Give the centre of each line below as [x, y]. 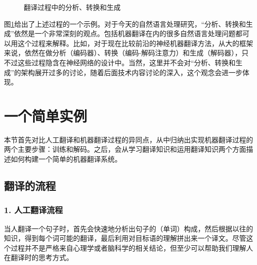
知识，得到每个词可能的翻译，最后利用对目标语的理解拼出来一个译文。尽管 [125, 238]
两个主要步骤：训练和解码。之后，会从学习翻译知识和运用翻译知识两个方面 [125, 149]
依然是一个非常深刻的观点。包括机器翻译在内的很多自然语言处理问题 [125, 33]
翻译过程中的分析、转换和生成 [72, 7]
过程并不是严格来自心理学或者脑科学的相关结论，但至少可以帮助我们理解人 [132, 247]
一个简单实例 [46, 115]
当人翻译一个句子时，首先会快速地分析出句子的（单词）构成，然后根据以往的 [128, 228]
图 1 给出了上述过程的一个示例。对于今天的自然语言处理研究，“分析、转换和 [125, 23]
